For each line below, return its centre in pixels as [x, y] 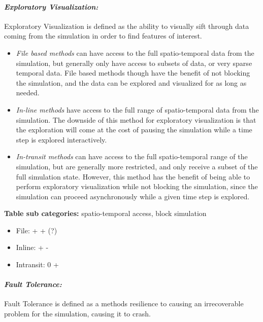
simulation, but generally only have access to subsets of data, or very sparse [134, 63]
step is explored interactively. [61, 139]
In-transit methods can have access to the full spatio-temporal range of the [132, 156]
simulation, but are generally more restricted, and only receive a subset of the [137, 166]
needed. [28, 93]
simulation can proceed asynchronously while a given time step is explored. [133, 196]
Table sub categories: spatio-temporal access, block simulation [105, 213]
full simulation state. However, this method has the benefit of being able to [133, 176]
